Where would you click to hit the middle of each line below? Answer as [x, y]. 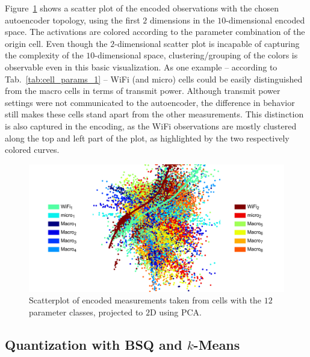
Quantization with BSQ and [94, 344]
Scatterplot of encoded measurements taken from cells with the [145, 300]
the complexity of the [44, 55]
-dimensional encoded [265, 20]
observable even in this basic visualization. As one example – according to [141, 67]
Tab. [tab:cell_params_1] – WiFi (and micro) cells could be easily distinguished [154, 79]
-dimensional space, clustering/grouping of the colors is [196, 55]
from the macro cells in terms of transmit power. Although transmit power [143, 91]
